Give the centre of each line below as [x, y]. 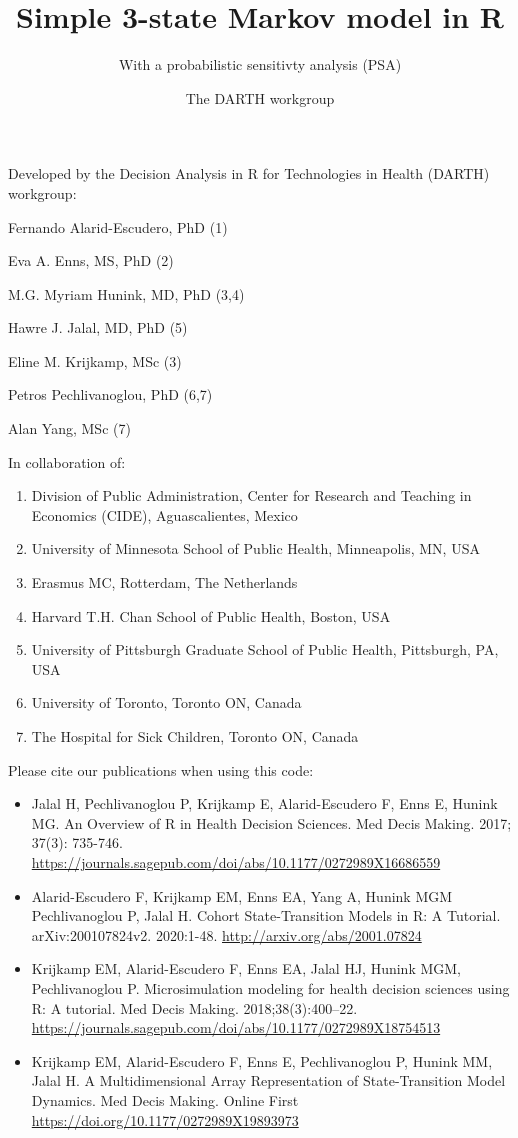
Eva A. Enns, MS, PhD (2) [91, 260]
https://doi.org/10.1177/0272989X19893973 [165, 1119]
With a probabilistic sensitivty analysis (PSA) [260, 64]
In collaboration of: [67, 461]
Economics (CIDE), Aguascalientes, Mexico [164, 514]
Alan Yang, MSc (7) [69, 428]
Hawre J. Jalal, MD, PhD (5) [98, 327]
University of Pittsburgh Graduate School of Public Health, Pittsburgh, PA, [265, 649]
